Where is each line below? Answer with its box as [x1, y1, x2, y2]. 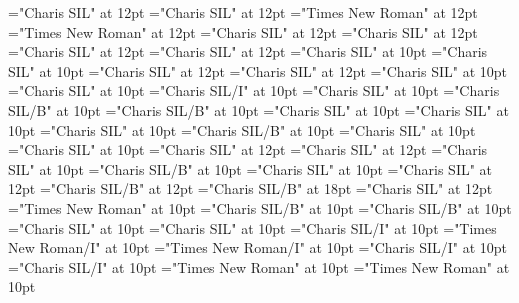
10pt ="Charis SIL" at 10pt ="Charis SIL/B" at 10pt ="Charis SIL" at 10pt [8, 119, 476, 140]
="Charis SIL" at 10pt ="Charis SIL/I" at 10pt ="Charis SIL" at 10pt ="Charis [8, 80, 500, 101]
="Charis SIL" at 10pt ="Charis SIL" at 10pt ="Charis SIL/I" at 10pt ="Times [8, 217, 497, 238]
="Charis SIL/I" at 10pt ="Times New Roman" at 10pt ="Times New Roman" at [8, 256, 510, 277]
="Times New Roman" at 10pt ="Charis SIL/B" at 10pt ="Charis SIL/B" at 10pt [8, 197, 512, 218]
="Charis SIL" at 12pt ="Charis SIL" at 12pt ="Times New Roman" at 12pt [8, 2, 478, 22]
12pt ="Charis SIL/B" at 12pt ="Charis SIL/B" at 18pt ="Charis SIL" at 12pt [8, 178, 493, 199]
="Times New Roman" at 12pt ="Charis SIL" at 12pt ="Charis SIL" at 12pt [8, 21, 478, 42]
